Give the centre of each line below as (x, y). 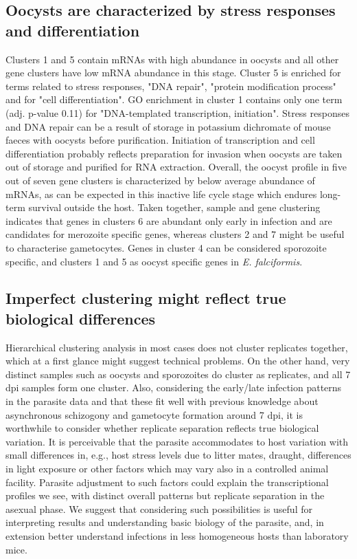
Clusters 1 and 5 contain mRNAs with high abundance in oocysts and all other (172, 59)
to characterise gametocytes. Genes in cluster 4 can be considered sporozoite (166, 247)
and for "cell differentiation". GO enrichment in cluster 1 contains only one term (174, 99)
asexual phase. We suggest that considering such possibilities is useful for (159, 508)
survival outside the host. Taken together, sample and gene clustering (174, 207)
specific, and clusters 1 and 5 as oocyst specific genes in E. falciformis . (154, 261)
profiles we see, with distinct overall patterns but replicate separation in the (165, 495)
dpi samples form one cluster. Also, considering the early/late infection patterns (174, 387)
